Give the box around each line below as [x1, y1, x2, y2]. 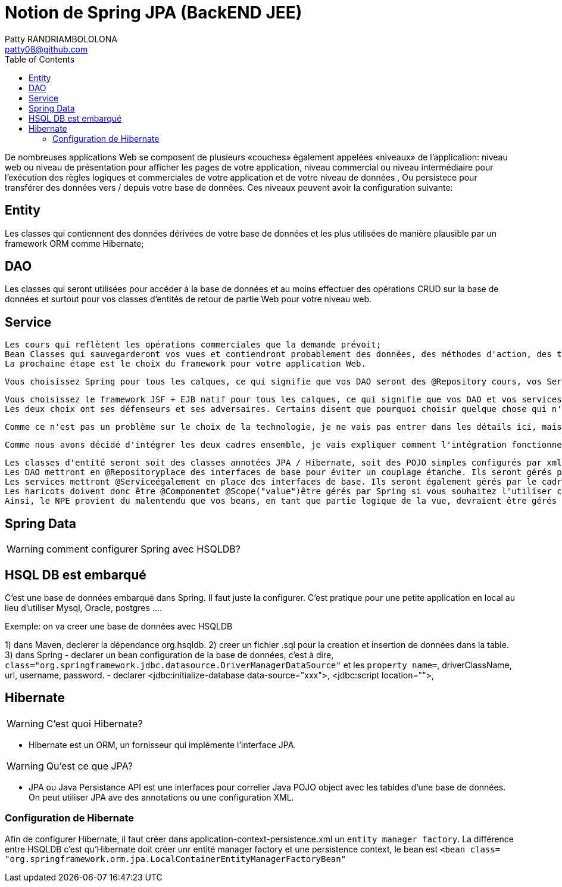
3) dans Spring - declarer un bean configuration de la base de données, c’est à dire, [5, 649, 334, 660]
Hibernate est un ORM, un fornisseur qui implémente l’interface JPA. [29, 739, 296, 750]
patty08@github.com [5, 44, 88, 54]
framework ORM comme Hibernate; [5, 238, 144, 249]
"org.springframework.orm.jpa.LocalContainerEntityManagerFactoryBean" [5, 854, 346, 864]
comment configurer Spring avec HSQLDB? [46, 543, 241, 556]
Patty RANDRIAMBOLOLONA [5, 33, 117, 44]
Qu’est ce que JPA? [46, 759, 133, 772]
